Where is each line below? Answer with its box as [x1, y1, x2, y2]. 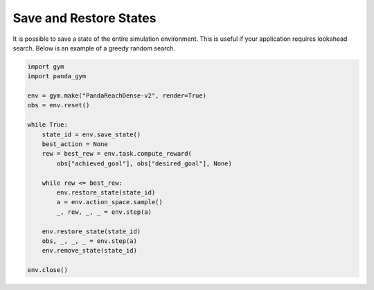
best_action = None [42, 141, 109, 148]
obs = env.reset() [27, 101, 90, 109]
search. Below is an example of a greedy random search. [12, 44, 176, 52]
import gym [27, 62, 64, 71]
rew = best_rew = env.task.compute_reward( [42, 149, 192, 158]
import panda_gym [27, 73, 87, 80]
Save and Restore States [12, 10, 157, 26]
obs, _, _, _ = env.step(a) [42, 237, 138, 245]
